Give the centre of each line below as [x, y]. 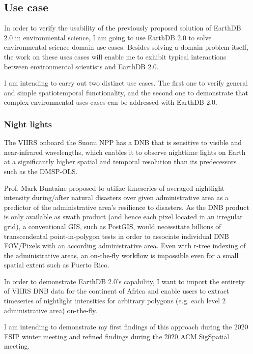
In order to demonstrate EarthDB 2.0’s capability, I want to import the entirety [124, 281]
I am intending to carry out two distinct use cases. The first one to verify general [126, 83]
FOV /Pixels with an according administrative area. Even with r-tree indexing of [125, 246]
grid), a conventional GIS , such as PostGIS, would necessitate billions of [112, 226]
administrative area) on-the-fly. [51, 310]
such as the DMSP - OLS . [41, 171]
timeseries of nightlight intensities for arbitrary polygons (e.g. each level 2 [115, 301]
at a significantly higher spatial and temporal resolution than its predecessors [120, 162]
